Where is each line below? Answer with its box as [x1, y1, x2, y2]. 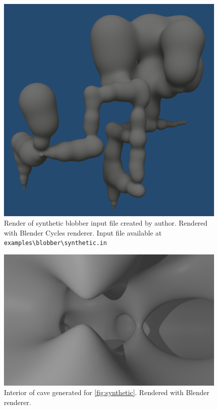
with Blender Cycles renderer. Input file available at [4, 227, 162, 238]
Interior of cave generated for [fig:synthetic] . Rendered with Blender [4, 387, 210, 398]
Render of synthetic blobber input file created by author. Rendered [4, 218, 208, 228]
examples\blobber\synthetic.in [4, 240, 107, 247]
